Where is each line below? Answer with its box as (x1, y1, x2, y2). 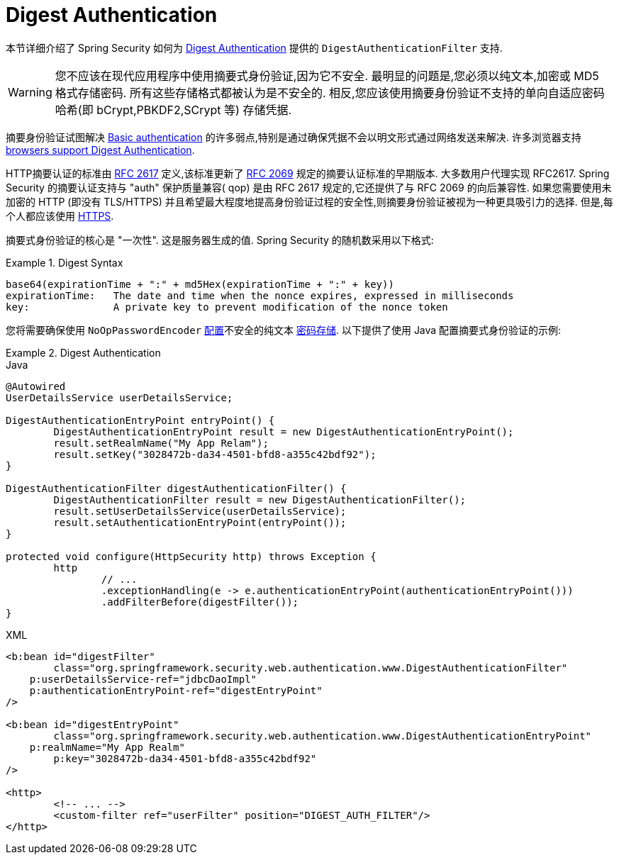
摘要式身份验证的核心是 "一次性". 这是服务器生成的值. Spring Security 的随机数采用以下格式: (6, 233, 434, 246)
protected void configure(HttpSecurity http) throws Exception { (6, 550, 377, 562)
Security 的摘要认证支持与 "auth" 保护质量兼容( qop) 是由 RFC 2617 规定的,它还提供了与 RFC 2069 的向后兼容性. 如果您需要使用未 (6, 181, 612, 194)
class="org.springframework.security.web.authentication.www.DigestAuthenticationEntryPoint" (53, 730, 592, 742)
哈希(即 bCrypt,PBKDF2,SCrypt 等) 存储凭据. (55, 102, 292, 117)
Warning (8, 84, 52, 99)
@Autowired (6, 380, 66, 392)
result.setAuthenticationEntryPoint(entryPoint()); (53, 516, 347, 528)
